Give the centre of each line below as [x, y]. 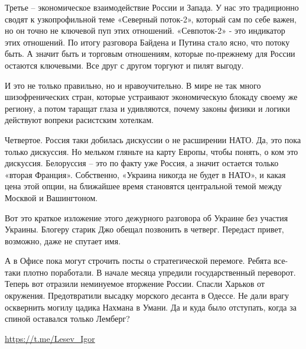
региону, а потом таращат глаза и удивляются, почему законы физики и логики [147, 108]
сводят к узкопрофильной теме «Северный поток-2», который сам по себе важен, [151, 19]
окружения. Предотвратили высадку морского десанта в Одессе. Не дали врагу [147, 295]
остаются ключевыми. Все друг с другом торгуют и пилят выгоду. [124, 65]
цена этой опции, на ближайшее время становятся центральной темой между [144, 186]
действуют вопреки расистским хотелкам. [79, 120]
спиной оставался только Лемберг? [67, 319]
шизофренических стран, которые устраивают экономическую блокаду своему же [151, 97]
